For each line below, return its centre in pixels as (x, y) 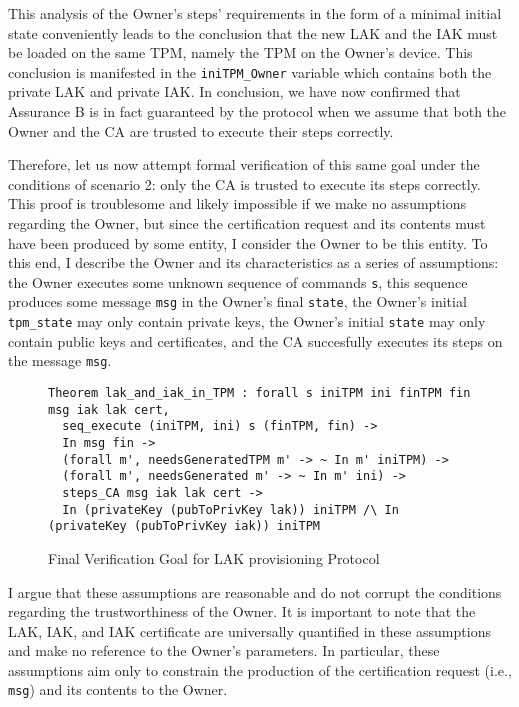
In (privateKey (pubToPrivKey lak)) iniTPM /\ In (230, 509)
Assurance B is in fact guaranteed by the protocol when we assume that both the (257, 111)
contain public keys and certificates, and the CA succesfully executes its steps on (255, 340)
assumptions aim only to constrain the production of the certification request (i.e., (260, 669)
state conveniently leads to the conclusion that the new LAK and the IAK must (253, 32)
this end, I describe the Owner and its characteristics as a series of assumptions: (253, 262)
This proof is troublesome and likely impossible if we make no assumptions (237, 203)
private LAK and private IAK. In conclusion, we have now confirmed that (234, 91)
